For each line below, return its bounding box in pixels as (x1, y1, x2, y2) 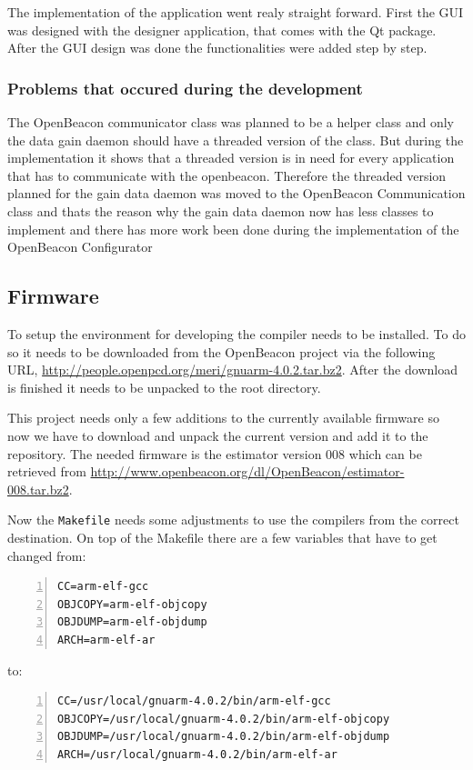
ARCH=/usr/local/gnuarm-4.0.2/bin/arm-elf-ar (57, 747, 337, 761)
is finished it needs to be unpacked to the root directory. (7, 377, 321, 396)
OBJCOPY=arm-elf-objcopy (57, 597, 207, 611)
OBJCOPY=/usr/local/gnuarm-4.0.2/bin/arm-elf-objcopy (57, 712, 390, 725)
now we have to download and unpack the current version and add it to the (7, 425, 428, 445)
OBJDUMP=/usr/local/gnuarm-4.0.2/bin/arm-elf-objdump (57, 730, 390, 744)
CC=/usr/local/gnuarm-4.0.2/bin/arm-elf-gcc (57, 695, 331, 708)
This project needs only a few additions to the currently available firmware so (7, 408, 439, 427)
